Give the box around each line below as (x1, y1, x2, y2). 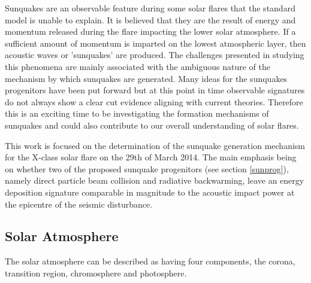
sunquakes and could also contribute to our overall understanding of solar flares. (5, 118, 299, 131)
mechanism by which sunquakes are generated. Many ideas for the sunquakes (5, 72, 288, 84)
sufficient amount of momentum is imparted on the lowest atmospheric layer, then (5, 36, 306, 49)
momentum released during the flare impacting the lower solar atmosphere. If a (5, 25, 296, 38)
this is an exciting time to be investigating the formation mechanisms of (5, 107, 269, 120)
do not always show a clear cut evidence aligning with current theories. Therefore (5, 95, 303, 108)
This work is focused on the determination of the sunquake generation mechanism (5, 139, 305, 151)
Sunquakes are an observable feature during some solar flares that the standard (5, 2, 295, 14)
